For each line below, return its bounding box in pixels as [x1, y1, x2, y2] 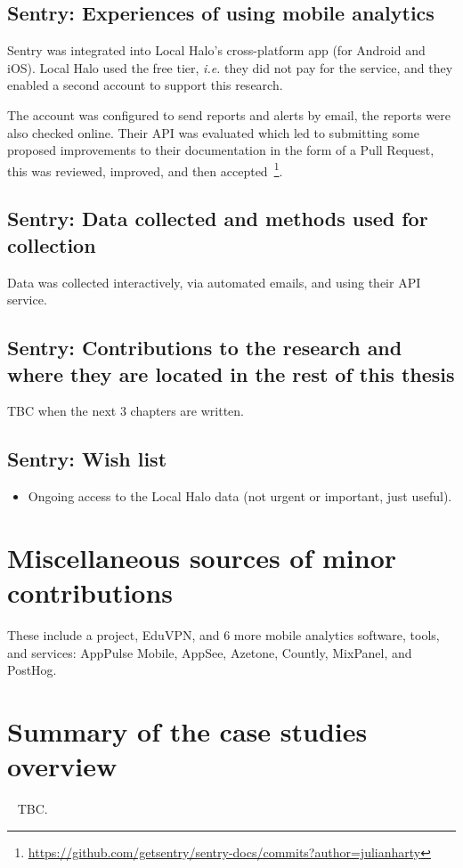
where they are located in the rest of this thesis [7, 360, 455, 387]
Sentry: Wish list [7, 445, 167, 473]
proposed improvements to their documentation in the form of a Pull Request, [7, 141, 435, 159]
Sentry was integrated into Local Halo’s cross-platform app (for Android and [7, 41, 426, 60]
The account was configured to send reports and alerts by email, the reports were [7, 105, 451, 124]
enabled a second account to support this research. [7, 76, 283, 94]
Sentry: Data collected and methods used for [7, 205, 428, 232]
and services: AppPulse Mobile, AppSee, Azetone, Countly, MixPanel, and [7, 643, 412, 661]
